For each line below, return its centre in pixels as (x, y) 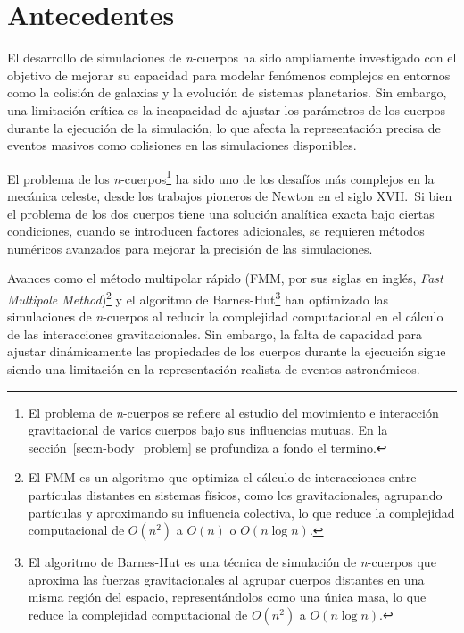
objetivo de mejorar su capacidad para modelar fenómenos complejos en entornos (229, 75)
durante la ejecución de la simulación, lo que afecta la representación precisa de (224, 127)
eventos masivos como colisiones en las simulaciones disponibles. (182, 145)
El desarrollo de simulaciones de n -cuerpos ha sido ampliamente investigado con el (232, 58)
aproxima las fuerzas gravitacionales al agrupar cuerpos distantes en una (226, 579)
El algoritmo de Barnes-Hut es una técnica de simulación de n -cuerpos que (232, 562)
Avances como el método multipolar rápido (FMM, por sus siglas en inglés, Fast (225, 278)
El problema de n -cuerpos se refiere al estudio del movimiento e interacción (233, 412)
